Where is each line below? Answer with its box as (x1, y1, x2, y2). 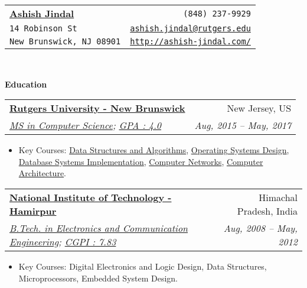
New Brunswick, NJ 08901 (9, 37, 121, 46)
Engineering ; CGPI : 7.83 (9, 234, 116, 248)
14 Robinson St (9, 24, 77, 33)
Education (5, 77, 47, 90)
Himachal (259, 190, 298, 204)
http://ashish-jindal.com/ (130, 37, 251, 46)
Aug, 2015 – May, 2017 (194, 118, 292, 132)
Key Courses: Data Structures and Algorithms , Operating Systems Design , (18, 144, 289, 156)
